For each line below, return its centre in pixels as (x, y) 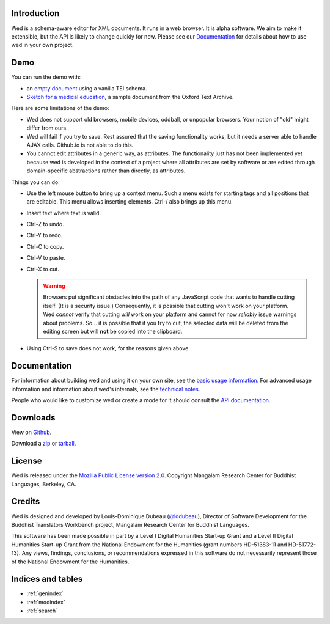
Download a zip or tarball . (44, 444)
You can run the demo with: (46, 77)
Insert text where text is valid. (64, 213)
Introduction (35, 13)
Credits (26, 501)
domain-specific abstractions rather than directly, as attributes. (106, 171)
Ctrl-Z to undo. (45, 224)
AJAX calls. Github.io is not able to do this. (80, 145)
